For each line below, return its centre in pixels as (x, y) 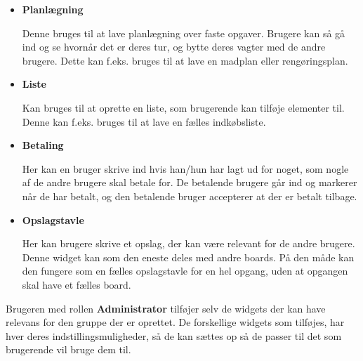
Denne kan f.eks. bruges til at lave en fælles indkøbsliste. (144, 121)
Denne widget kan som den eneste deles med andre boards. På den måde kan (188, 257)
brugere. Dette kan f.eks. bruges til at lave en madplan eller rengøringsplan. (185, 60)
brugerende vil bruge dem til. (68, 349)
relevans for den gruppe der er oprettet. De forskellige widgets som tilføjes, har (175, 322)
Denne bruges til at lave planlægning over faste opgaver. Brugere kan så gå (184, 33)
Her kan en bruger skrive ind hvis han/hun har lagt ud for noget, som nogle (185, 168)
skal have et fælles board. (77, 284)
